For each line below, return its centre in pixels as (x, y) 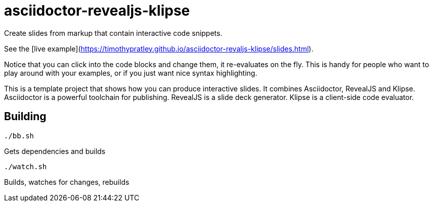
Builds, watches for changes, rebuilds (67, 182)
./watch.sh (26, 166)
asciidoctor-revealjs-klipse (97, 11)
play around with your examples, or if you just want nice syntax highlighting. (131, 73)
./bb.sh (19, 136)
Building (25, 117)
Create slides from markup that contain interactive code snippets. (113, 33)
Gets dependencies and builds (55, 151)
